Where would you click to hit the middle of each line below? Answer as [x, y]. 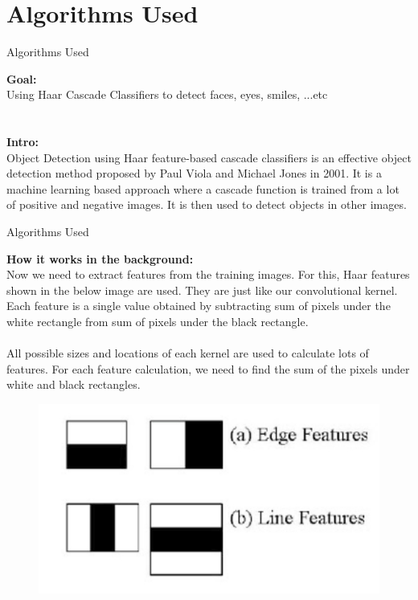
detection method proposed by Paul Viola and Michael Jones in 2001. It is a [194, 173]
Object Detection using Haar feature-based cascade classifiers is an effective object [209, 157]
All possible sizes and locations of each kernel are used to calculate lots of [188, 353]
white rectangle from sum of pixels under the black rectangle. [158, 322]
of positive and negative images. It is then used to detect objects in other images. [207, 204]
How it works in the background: [100, 258]
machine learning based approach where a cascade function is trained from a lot [203, 188]
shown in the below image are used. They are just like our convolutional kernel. [202, 290]
